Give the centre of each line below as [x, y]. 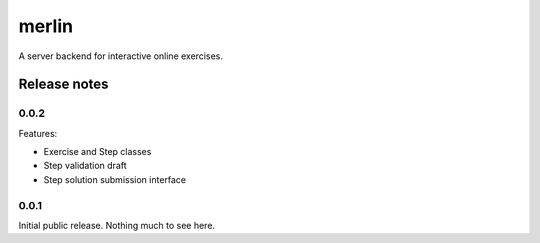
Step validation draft [85, 166]
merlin [46, 26]
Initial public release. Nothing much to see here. [116, 226]
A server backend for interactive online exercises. [121, 56]
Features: [38, 133]
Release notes [63, 84]
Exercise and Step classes [97, 152]
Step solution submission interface [115, 179]
